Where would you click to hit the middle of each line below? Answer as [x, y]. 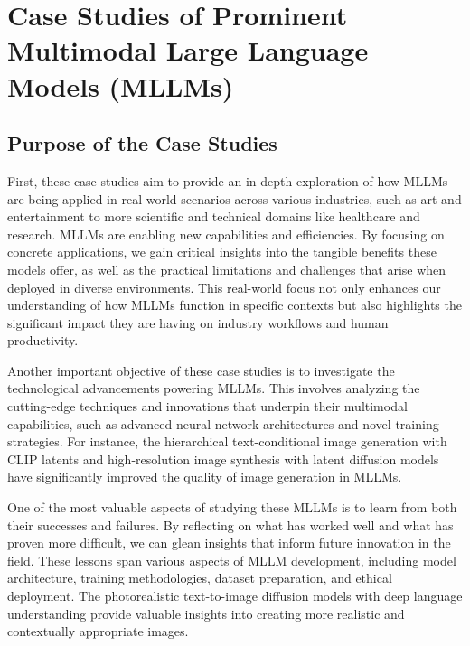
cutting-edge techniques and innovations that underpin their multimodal [207, 406]
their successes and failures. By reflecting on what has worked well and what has [230, 524]
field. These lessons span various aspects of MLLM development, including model [232, 560]
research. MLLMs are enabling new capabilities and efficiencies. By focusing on [226, 234]
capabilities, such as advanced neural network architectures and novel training [223, 423]
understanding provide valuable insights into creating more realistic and [206, 613]
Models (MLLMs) [121, 85]
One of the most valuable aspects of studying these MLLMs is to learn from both [232, 507]
